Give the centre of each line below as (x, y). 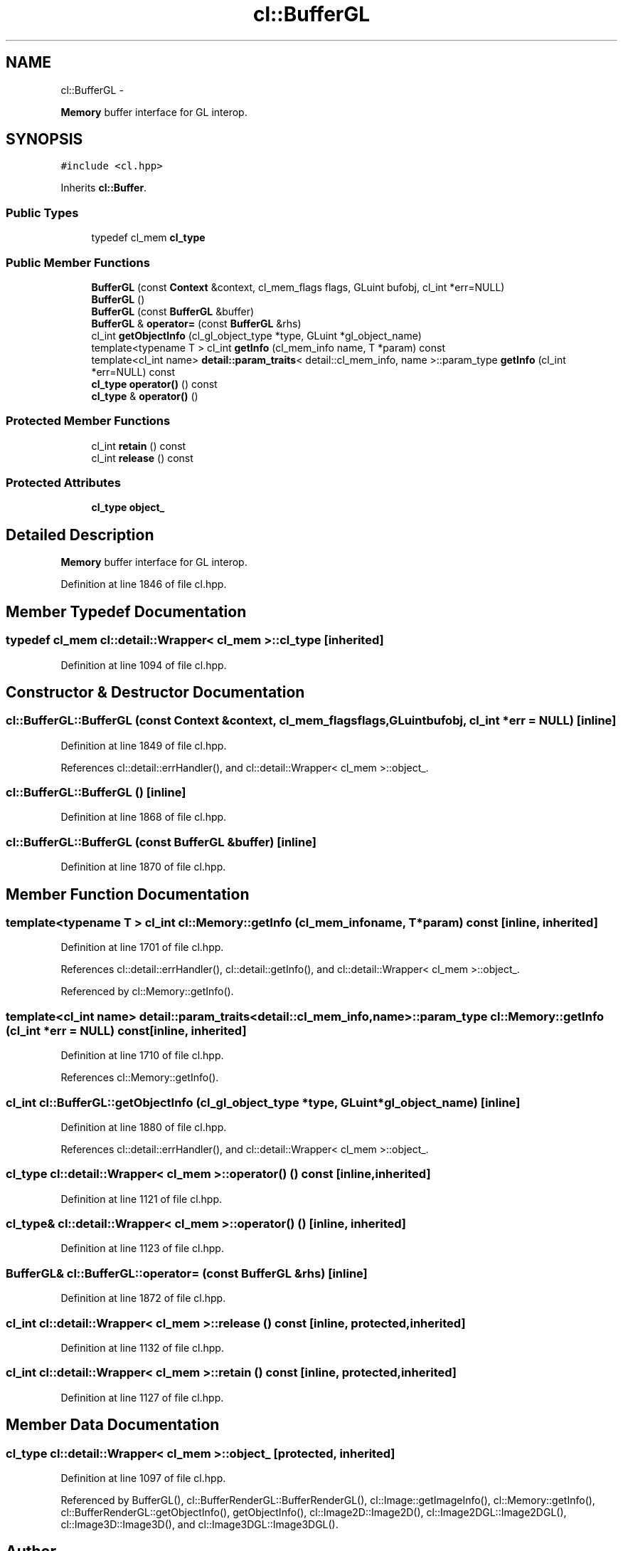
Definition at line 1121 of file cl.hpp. (142, 1199)
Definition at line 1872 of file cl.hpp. (143, 1298)
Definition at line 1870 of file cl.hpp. (143, 867)
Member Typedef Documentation (126, 611)
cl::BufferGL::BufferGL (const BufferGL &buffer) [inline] (161, 842)
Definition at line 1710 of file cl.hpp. (142, 1056)
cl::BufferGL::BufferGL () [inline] (96, 793)
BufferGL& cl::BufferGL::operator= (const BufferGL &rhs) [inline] (187, 1273)
